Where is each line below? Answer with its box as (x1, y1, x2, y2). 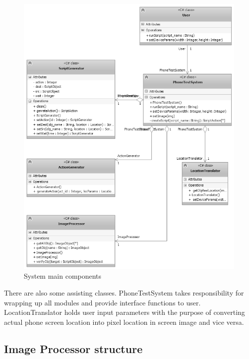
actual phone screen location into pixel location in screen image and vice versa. (4, 316, 244, 327)
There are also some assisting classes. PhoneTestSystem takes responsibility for (4, 288, 244, 298)
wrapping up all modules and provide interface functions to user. (4, 297, 201, 307)
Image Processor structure (4, 341, 143, 356)
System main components (24, 271, 102, 281)
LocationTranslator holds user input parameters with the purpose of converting (4, 307, 245, 317)
